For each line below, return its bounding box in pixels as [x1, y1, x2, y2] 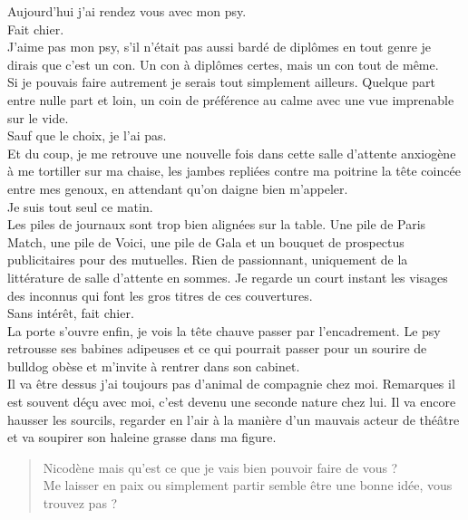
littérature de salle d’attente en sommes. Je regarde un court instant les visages [7, 267, 448, 286]
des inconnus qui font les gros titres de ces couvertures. [7, 285, 313, 304]
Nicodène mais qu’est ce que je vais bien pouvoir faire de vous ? [43, 457, 398, 477]
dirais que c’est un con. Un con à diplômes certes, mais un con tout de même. [7, 54, 439, 73]
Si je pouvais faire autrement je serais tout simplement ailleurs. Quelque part [7, 72, 435, 91]
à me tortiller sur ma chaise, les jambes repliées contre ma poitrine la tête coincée [7, 161, 461, 180]
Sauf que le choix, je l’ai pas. [7, 126, 167, 145]
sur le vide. [7, 108, 69, 127]
